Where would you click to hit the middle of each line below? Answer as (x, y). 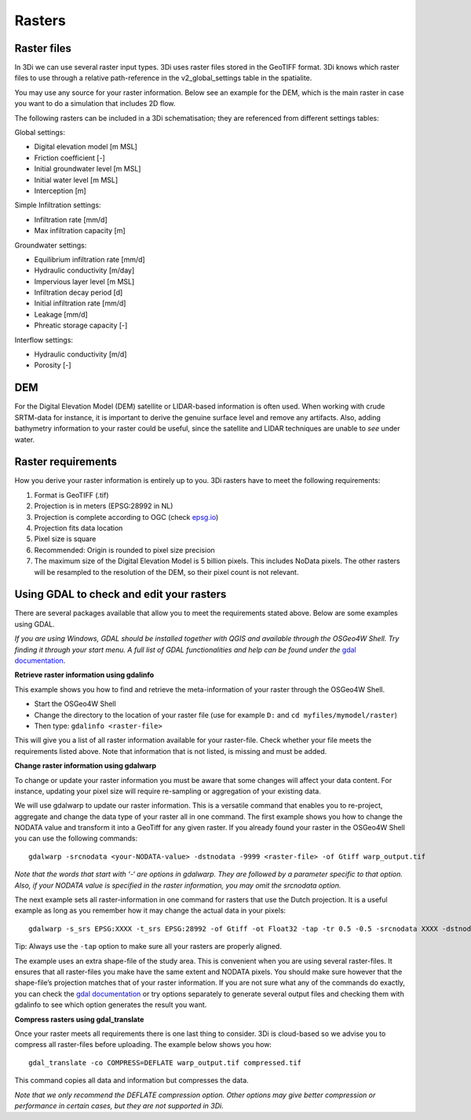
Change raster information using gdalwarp (86, 766)
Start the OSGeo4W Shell (75, 704)
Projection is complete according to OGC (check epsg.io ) (126, 517)
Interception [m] (60, 190)
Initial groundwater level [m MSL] (88, 169)
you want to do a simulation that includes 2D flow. (95, 104)
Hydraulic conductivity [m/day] (84, 270)
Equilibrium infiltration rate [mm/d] (89, 259)
